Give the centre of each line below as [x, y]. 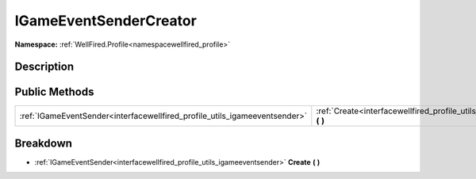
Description [44, 67]
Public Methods [54, 92]
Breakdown [44, 143]
